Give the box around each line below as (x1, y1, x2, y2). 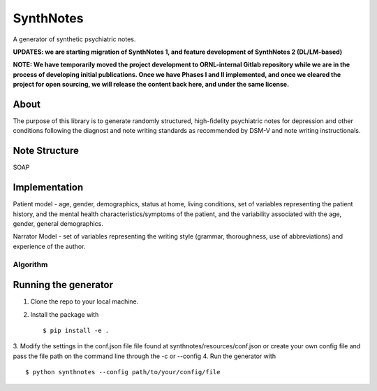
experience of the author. (13, 242, 86, 250)
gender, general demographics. (13, 220, 104, 227)
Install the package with (30, 310, 99, 318)
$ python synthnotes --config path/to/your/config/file (25, 368, 221, 376)
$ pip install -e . (43, 327, 110, 335)
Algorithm (13, 260, 48, 269)
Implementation (13, 182, 84, 194)
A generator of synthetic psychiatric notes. (13, 35, 136, 43)
